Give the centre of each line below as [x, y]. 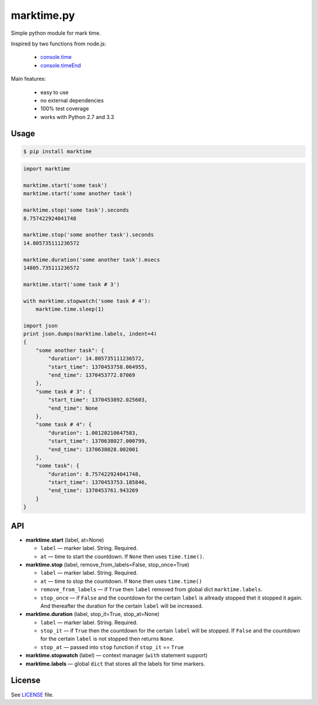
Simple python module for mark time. [56, 33]
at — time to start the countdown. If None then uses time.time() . [122, 556]
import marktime [47, 169]
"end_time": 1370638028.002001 [93, 449]
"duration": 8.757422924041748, [95, 474]
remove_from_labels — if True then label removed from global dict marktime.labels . [151, 589]
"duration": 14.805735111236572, [96, 359]
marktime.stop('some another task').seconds [89, 235]
